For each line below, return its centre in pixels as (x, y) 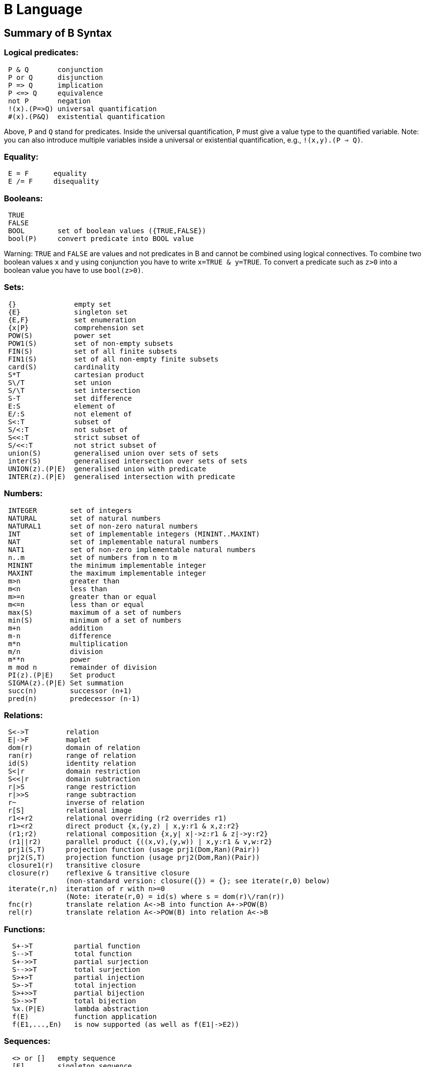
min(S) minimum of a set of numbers (95, 620)
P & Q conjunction (56, 69)
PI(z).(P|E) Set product (62, 675)
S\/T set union (60, 382)
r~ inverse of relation (76, 803)
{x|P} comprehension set (76, 327)
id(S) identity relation (72, 764)
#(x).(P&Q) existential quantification (86, 116)
